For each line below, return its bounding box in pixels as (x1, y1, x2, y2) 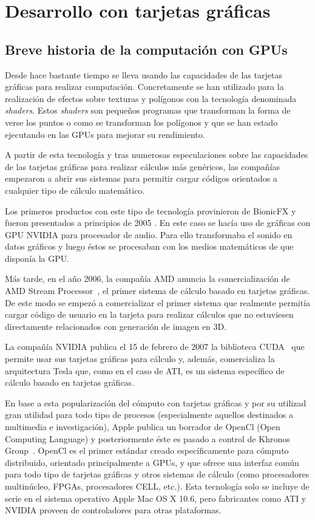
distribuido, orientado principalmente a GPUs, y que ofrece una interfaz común (5, 456, 299, 468)
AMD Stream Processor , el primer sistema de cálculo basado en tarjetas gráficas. (5, 284, 310, 297)
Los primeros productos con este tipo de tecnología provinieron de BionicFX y (5, 204, 296, 217)
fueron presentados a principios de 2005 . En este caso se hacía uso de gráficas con (5, 216, 311, 229)
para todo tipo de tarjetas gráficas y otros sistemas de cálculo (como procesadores (5, 468, 310, 481)
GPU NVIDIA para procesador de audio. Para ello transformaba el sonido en (5, 228, 293, 241)
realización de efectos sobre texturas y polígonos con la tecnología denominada (5, 92, 297, 104)
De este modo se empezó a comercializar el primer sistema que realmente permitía (5, 296, 311, 309)
